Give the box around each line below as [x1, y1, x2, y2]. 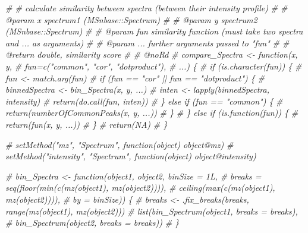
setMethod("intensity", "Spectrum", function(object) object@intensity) [5, 150, 256, 162]
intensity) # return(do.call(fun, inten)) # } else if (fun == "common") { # [5, 95, 283, 107]
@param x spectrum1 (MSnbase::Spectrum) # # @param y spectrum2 [5, 13, 257, 26]
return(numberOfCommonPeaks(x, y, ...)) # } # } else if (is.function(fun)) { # [5, 106, 298, 119]
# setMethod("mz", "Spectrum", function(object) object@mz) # [5, 138, 234, 150]
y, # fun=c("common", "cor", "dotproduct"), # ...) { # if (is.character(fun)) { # [5, 59, 302, 72]
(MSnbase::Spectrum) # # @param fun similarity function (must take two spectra [5, 25, 303, 37]
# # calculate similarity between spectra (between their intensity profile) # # [5, 2, 288, 14]
